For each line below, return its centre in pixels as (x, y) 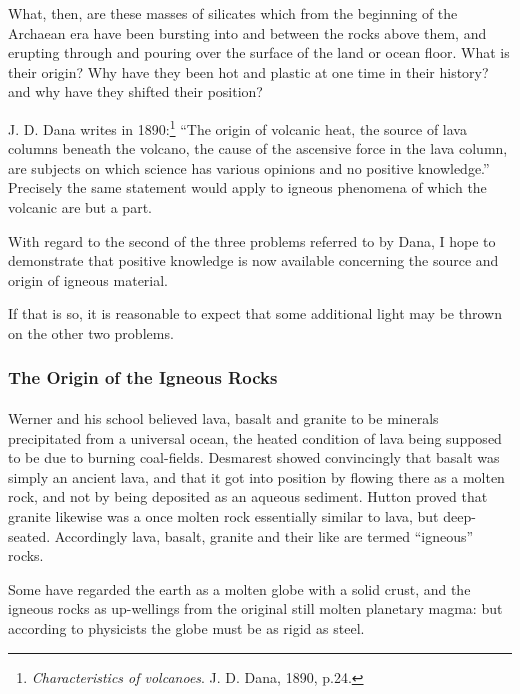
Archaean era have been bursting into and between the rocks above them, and (247, 32)
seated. (29, 535)
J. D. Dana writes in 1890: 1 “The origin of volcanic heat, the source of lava (237, 127)
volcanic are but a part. (80, 207)
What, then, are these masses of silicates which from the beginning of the (233, 13)
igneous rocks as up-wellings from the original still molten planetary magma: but (255, 608)
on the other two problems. (91, 332)
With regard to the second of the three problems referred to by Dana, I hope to (252, 240)
